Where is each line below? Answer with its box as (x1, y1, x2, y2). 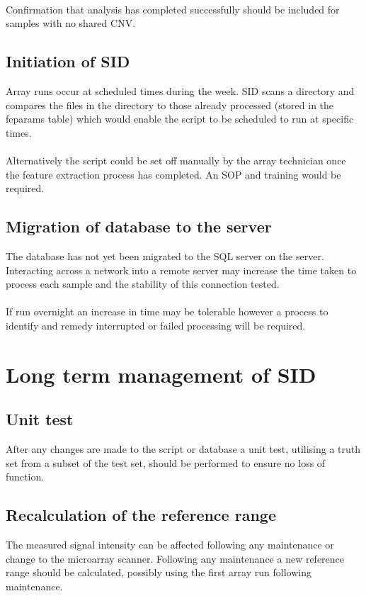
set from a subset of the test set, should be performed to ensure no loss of (6, 455, 326, 470)
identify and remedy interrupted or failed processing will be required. (6, 317, 306, 332)
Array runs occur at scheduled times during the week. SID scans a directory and (6, 83, 355, 98)
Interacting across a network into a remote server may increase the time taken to (6, 262, 357, 277)
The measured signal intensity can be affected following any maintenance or (6, 537, 334, 552)
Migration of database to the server (6, 215, 272, 237)
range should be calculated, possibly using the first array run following (6, 565, 311, 580)
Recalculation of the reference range (6, 504, 276, 526)
